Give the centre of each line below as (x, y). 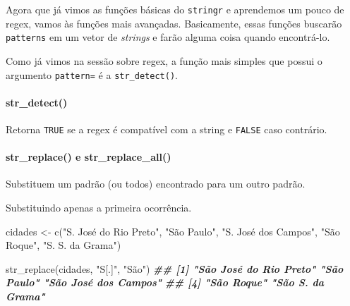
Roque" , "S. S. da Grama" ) (64, 245)
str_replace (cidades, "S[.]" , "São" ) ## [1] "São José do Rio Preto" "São (175, 268)
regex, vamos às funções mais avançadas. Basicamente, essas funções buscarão (174, 23)
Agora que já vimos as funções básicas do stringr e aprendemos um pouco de (175, 9)
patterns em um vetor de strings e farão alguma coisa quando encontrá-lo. (168, 37)
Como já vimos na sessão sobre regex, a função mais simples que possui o (164, 60)
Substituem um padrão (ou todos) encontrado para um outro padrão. (156, 184)
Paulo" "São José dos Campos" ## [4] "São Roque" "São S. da (165, 282)
